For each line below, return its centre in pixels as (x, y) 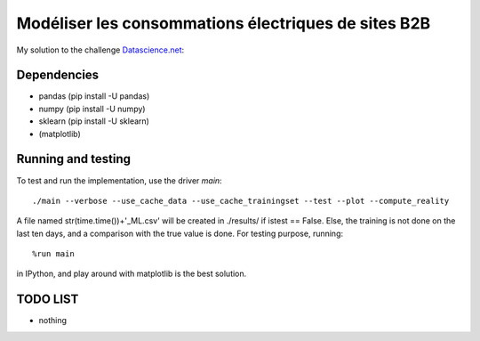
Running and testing (73, 159)
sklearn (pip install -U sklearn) (94, 121)
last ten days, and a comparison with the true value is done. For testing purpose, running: (180, 233)
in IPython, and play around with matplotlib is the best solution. (132, 274)
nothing (52, 321)
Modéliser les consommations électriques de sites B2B (224, 23)
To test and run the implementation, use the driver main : (119, 180)
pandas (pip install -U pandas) (94, 96)
